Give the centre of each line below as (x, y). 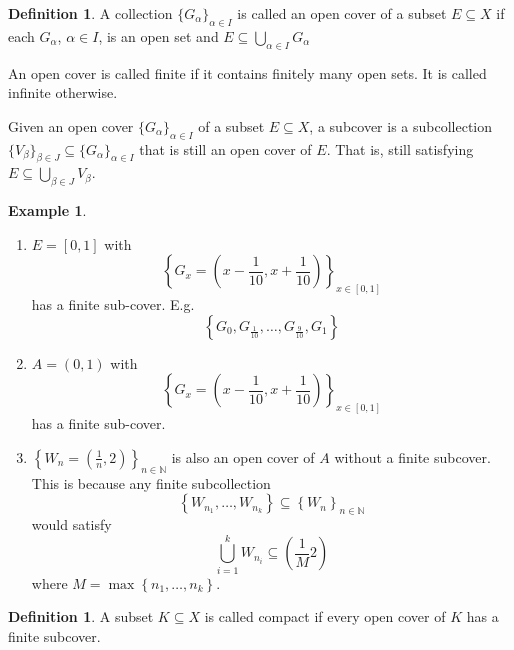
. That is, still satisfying (400, 148)
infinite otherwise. (63, 92)
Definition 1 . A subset (81, 616)
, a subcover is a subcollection (401, 125)
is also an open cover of (243, 456)
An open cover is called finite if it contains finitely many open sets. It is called (247, 72)
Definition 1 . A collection (90, 13)
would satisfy (71, 524)
